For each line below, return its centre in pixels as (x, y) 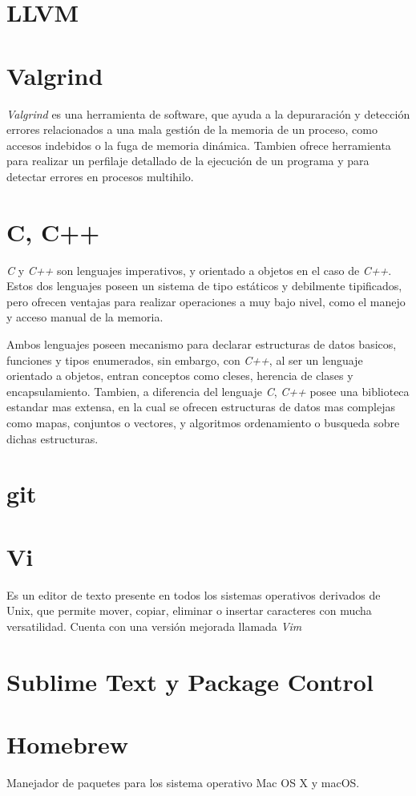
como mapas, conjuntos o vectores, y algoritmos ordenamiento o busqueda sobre (203, 422)
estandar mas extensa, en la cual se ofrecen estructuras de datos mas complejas (201, 407)
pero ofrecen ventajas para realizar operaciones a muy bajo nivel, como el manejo (206, 301)
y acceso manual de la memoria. (85, 317)
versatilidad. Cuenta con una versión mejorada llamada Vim (154, 626)
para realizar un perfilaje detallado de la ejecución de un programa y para (188, 161)
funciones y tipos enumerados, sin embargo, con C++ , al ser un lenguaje (185, 360)
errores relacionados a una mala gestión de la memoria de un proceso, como (192, 129)
